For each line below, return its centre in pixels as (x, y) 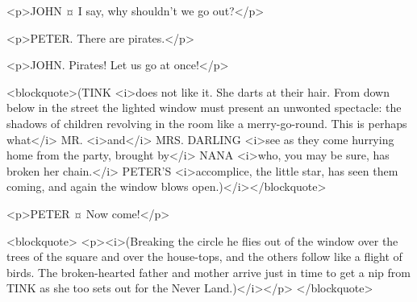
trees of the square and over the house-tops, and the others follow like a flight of (204, 256)
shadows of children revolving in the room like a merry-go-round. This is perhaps (207, 123)
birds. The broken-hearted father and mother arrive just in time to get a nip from (208, 272)
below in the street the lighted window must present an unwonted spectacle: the (204, 108)
